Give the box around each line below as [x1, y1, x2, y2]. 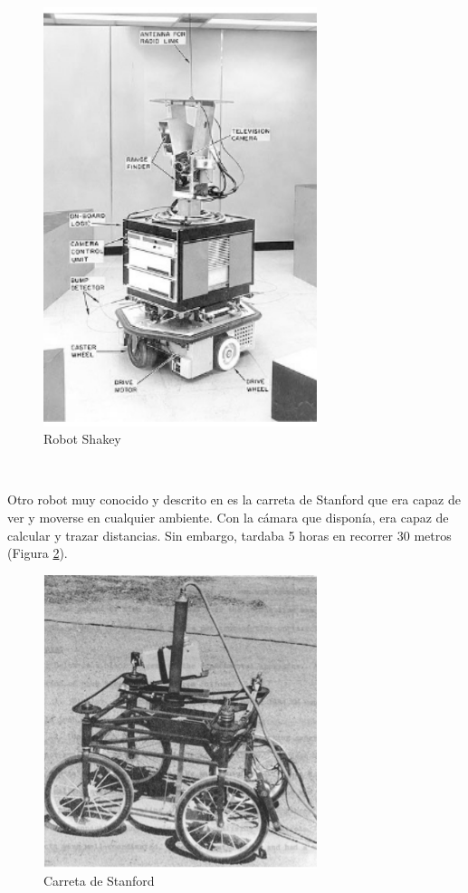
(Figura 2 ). [7, 543, 68, 562]
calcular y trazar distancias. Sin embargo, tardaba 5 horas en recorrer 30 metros [7, 525, 452, 544]
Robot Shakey [43, 429, 121, 448]
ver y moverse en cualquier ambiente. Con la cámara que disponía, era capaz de [7, 507, 449, 526]
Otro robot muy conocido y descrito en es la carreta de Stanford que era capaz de [7, 490, 461, 509]
